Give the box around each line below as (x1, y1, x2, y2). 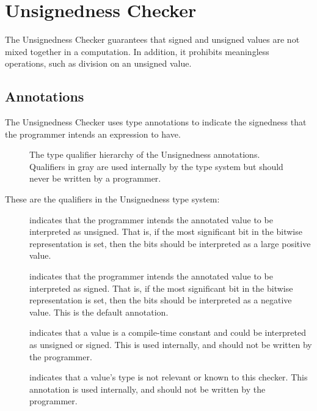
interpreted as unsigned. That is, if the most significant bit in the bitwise (29, 225, 302, 238)
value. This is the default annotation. (29, 305, 169, 318)
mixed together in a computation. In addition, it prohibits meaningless (5, 45, 269, 57)
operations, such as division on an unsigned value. (5, 57, 192, 70)
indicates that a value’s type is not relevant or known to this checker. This (29, 371, 308, 383)
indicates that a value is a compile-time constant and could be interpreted (29, 326, 306, 339)
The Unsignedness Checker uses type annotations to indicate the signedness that (5, 116, 307, 128)
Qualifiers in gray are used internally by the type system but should (29, 160, 283, 172)
